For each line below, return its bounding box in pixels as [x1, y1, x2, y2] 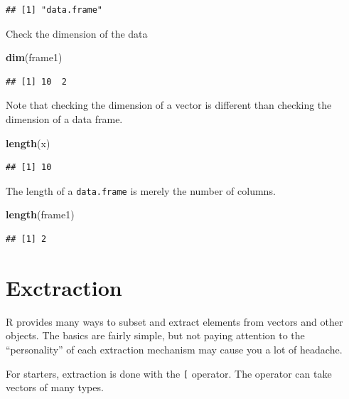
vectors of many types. [6, 380, 104, 395]
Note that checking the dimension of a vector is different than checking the [6, 97, 332, 112]
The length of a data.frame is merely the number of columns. [6, 183, 276, 198]
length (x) [6, 135, 50, 150]
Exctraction [6, 272, 122, 302]
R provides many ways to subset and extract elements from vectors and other [6, 314, 343, 329]
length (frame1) [6, 207, 75, 222]
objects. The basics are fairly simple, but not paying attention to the [6, 328, 305, 343]
